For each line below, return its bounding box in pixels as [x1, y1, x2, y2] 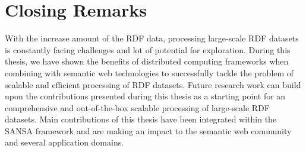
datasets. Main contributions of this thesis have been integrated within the [5, 113, 277, 125]
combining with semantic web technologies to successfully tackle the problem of [5, 66, 294, 79]
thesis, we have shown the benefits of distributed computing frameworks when [5, 55, 289, 67]
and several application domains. [5, 136, 124, 148]
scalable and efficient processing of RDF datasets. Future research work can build [5, 78, 301, 90]
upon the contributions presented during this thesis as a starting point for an [5, 90, 286, 102]
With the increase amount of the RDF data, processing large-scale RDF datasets [5, 32, 299, 44]
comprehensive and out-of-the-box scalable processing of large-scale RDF [5, 101, 270, 114]
